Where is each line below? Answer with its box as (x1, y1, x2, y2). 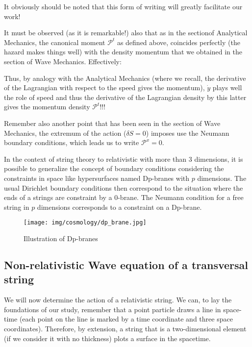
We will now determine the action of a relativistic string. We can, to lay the (4, 295, 232, 305)
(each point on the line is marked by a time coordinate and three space (19, 314, 233, 324)
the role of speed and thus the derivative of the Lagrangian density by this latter (4, 92, 247, 102)
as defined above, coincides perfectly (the (117, 37, 240, 47)
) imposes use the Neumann (146, 127, 229, 138)
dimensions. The (197, 173, 247, 183)
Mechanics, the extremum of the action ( (4, 127, 126, 138)
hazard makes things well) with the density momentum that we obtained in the (4, 47, 242, 57)
